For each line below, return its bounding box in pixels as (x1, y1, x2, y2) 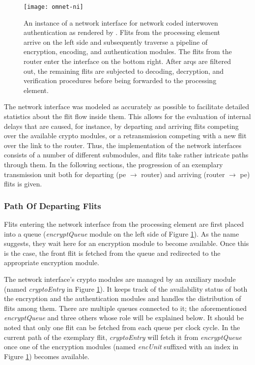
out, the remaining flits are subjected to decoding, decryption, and (24, 65, 224, 76)
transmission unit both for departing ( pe (4, 169, 126, 179)
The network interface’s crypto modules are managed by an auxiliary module (4, 274, 236, 284)
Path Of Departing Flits (4, 199, 101, 212)
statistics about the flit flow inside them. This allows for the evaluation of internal (4, 111, 251, 121)
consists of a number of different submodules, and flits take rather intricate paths (4, 150, 249, 160)
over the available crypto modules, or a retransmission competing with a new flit (4, 130, 247, 141)
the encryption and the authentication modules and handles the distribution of (4, 293, 241, 304)
